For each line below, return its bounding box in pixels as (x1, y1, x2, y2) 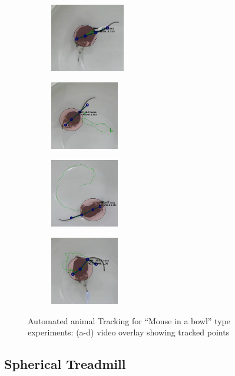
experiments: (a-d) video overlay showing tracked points (28, 326, 230, 338)
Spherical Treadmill (4, 355, 126, 373)
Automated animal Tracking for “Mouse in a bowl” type (28, 314, 230, 327)
